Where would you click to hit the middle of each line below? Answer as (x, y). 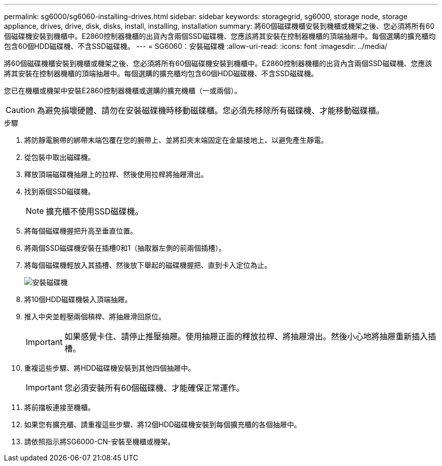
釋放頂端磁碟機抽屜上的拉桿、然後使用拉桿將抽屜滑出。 (116, 174)
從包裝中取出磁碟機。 (60, 157)
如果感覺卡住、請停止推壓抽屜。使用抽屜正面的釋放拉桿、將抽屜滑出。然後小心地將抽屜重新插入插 (250, 336)
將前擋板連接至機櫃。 (60, 407)
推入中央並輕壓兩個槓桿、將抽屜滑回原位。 (95, 316)
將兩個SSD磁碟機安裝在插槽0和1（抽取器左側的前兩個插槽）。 (125, 248)
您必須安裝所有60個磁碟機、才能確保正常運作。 (154, 388)
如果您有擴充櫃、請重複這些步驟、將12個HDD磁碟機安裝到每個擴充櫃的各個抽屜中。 (163, 424)
